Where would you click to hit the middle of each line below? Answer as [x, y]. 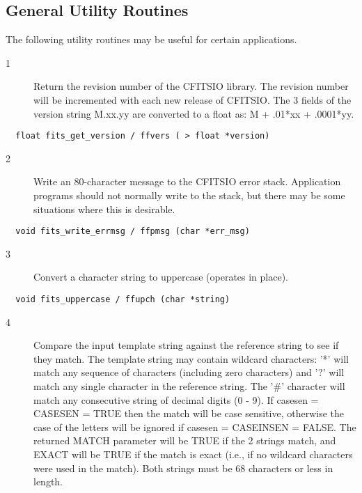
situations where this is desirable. [104, 209]
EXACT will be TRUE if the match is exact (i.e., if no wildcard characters [193, 454]
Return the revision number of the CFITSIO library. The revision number [191, 86]
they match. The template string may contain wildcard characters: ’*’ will [191, 358]
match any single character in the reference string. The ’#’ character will [189, 386]
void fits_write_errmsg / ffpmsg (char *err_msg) [133, 232]
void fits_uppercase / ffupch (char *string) [123, 300]
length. [48, 482]
